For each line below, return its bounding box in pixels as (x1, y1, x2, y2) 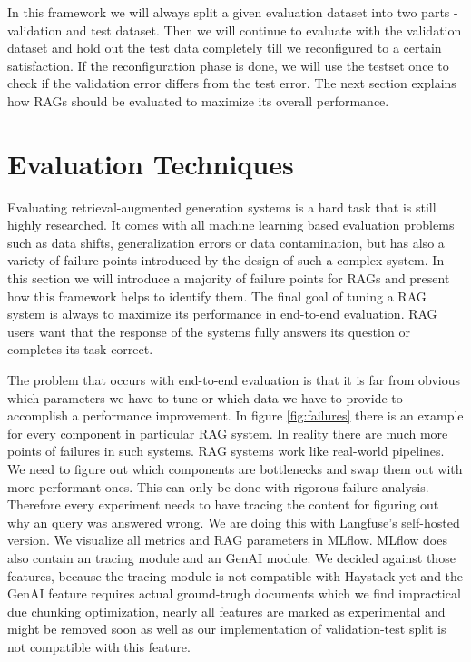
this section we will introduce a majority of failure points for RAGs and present (7, 269, 450, 288)
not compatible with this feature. (7, 637, 191, 656)
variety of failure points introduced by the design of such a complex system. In (7, 251, 445, 270)
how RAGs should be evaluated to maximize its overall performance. (7, 91, 389, 110)
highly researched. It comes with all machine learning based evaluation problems (7, 215, 455, 234)
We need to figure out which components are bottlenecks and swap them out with (7, 459, 463, 478)
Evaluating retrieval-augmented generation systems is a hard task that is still (7, 197, 437, 216)
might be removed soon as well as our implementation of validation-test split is (7, 619, 446, 638)
